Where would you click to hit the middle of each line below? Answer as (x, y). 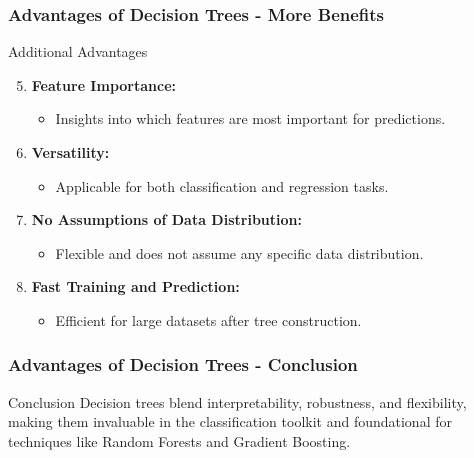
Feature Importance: (103, 84)
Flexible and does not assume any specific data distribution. (239, 252)
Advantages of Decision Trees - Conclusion (183, 364)
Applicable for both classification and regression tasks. (222, 185)
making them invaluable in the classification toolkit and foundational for (230, 421)
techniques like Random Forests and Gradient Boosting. (179, 440)
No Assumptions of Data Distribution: (166, 219)
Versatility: (70, 152)
